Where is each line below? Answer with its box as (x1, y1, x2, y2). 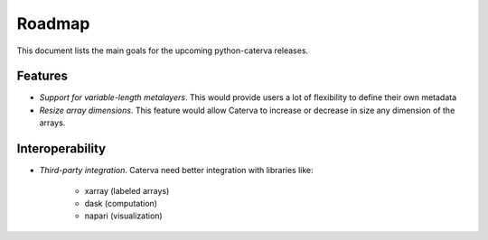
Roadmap (16, 14, 90, 33)
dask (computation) (84, 198, 158, 208)
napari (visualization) (84, 210, 163, 221)
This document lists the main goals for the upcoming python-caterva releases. (16, 45, 309, 56)
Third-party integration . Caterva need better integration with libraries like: (39, 165, 314, 176)
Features (16, 69, 68, 84)
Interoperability (16, 141, 107, 157)
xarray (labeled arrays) (84, 185, 170, 196)
